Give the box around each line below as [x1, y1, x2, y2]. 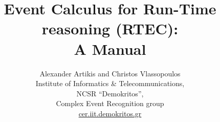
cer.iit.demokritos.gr [78, 108, 142, 118]
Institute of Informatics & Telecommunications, [35, 78, 185, 89]
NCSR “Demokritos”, [76, 88, 144, 98]
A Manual [74, 38, 146, 59]
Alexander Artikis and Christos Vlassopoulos [39, 68, 181, 78]
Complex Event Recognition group [56, 98, 164, 109]
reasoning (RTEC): [41, 18, 179, 39]
